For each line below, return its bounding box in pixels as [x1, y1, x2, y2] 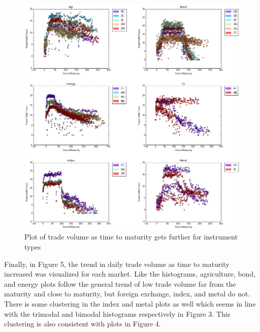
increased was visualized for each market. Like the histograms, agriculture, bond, [4, 268, 256, 279]
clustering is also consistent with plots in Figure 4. [4, 318, 161, 329]
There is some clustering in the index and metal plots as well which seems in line [4, 298, 256, 309]
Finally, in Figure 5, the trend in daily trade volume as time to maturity [4, 258, 230, 269]
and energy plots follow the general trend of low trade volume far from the [4, 278, 236, 289]
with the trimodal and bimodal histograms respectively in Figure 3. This [4, 308, 231, 319]
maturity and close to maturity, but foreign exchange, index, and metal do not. [4, 288, 250, 299]
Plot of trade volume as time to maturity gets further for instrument [24, 231, 238, 242]
